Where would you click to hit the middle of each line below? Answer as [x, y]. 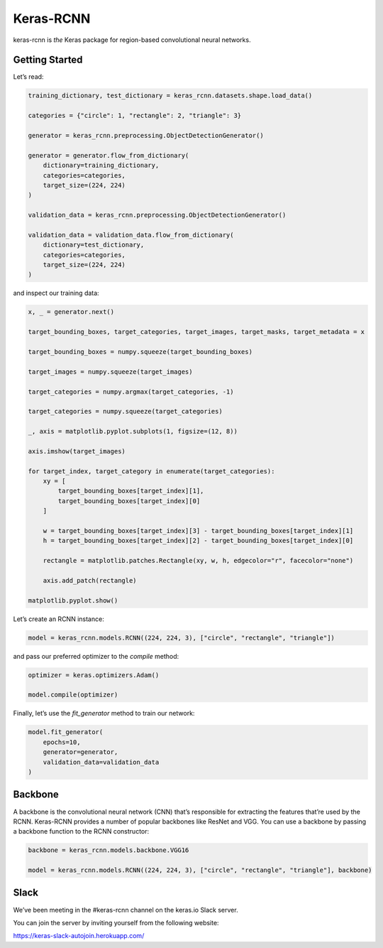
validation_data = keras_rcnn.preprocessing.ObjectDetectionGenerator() [157, 215]
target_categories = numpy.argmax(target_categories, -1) [131, 392]
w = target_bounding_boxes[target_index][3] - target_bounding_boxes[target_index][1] [198, 531]
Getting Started [48, 60]
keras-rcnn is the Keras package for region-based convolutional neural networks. [132, 40]
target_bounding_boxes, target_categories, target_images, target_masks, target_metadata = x [196, 332]
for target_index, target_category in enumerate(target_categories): [151, 471]
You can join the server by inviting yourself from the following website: [116, 922]
